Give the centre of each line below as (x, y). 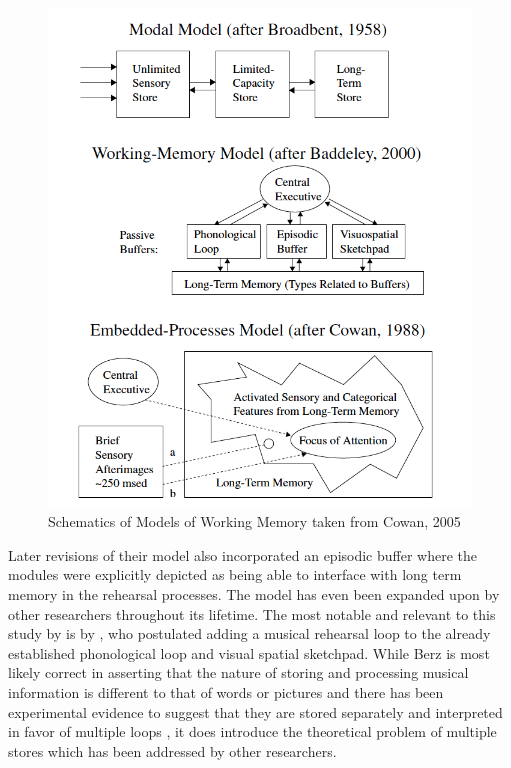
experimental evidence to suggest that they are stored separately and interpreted (255, 711)
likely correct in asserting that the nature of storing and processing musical (238, 672)
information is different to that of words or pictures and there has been (226, 692)
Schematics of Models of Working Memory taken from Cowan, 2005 (254, 521)
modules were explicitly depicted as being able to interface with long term (235, 574)
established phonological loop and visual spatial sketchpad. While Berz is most (249, 652)
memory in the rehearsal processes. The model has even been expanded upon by (254, 594)
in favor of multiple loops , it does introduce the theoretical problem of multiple (252, 731)
